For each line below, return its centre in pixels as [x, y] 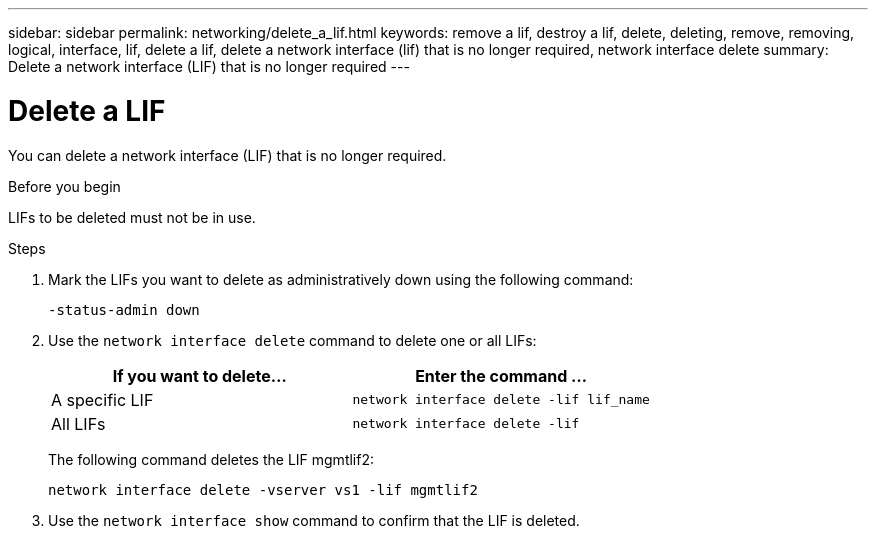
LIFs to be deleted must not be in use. [132, 217]
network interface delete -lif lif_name [501, 399]
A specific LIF [102, 399]
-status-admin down [124, 309]
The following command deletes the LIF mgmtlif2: [211, 459]
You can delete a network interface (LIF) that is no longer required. [227, 155]
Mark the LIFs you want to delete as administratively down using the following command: [341, 279]
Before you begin [64, 186]
